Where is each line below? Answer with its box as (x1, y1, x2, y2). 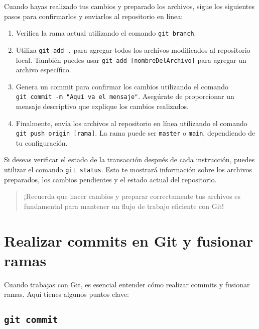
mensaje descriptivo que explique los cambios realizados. (16, 101, 189, 111)
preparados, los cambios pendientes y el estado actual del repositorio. (4, 174, 217, 184)
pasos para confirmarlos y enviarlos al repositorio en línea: (4, 11, 183, 21)
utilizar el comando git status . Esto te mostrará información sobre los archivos (4, 164, 252, 175)
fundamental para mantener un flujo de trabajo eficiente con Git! (24, 200, 224, 211)
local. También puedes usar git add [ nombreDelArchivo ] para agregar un (16, 54, 246, 65)
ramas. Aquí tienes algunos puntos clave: (4, 289, 129, 299)
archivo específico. (16, 64, 71, 75)
